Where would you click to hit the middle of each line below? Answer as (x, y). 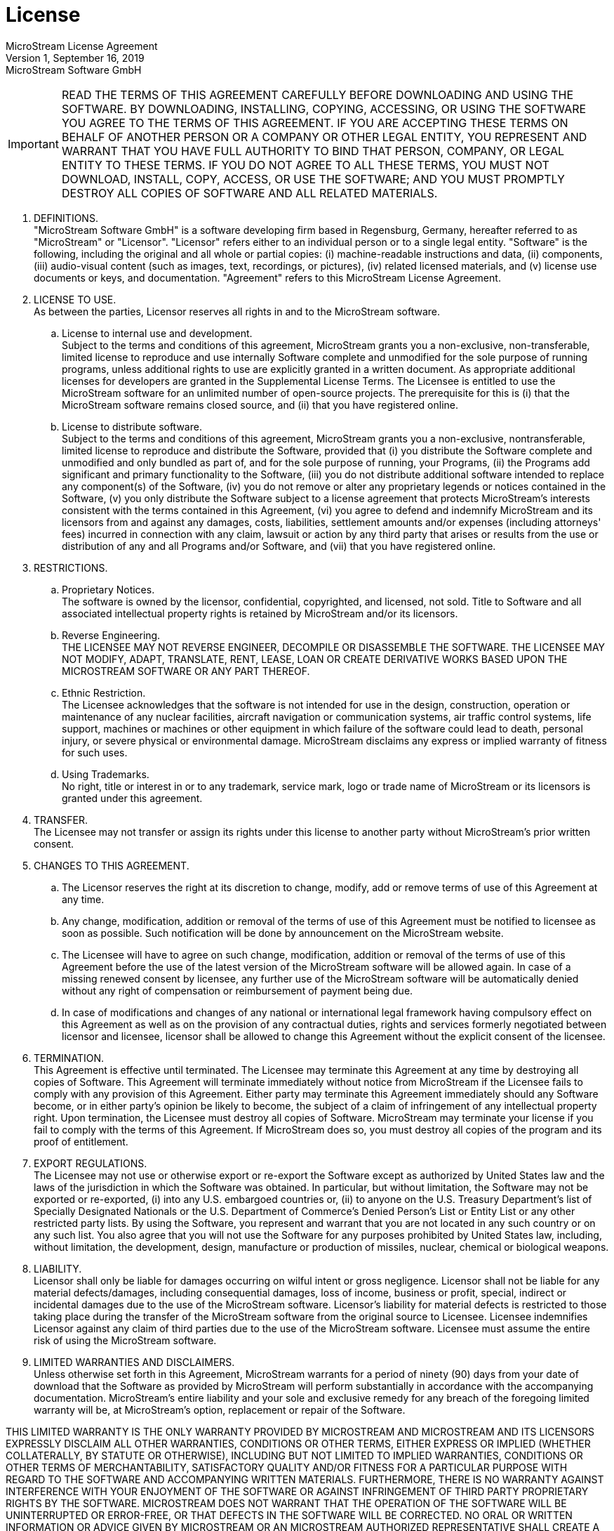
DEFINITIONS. (66, 218)
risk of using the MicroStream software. (125, 1340)
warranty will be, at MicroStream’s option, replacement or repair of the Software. (220, 1410)
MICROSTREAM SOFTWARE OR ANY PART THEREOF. (186, 671)
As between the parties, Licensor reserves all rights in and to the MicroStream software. (237, 311)
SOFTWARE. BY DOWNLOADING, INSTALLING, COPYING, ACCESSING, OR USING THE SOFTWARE (324, 109)
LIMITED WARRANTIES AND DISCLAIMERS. (134, 1362)
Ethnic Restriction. (104, 692)
